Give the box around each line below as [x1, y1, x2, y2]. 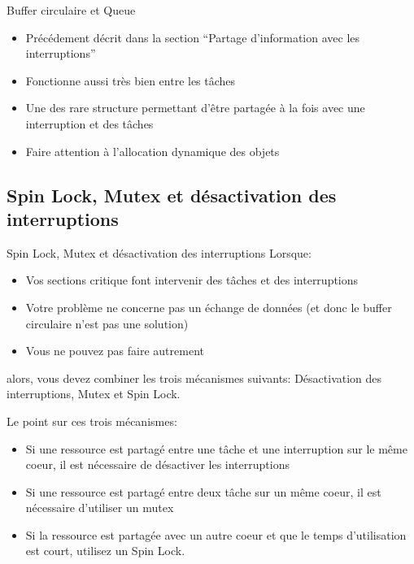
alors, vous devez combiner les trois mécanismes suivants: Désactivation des [7, 369, 382, 386]
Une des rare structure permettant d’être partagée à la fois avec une [25, 99, 365, 116]
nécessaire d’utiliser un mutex [25, 499, 174, 516]
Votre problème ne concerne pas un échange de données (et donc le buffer [25, 298, 392, 315]
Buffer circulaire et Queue [7, 2, 136, 18]
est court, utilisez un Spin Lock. [25, 542, 185, 559]
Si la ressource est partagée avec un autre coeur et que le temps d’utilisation [25, 526, 407, 543]
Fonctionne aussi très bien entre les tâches [25, 72, 236, 89]
